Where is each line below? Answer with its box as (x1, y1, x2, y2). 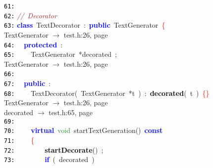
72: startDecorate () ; (4, 144, 104, 155)
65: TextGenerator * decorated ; (4, 49, 117, 59)
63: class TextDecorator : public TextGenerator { (4, 20, 165, 30)
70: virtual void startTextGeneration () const (4, 125, 163, 135)
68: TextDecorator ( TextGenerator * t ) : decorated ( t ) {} (4, 87, 210, 98)
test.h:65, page (49, 107, 93, 118)
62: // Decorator (4, 10, 57, 20)
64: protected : (4, 39, 63, 49)
